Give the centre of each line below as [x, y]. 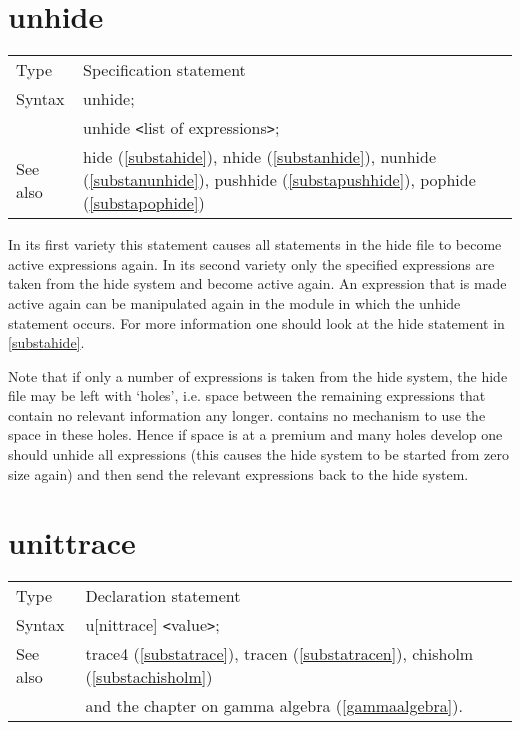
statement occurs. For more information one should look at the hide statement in [256, 322]
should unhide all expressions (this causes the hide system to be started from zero [259, 454]
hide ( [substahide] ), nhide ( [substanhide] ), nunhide [259, 157]
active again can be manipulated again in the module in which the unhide [234, 302]
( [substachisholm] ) [149, 677]
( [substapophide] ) [144, 203]
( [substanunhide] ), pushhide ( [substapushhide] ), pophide [279, 180]
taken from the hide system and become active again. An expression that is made [257, 283]
